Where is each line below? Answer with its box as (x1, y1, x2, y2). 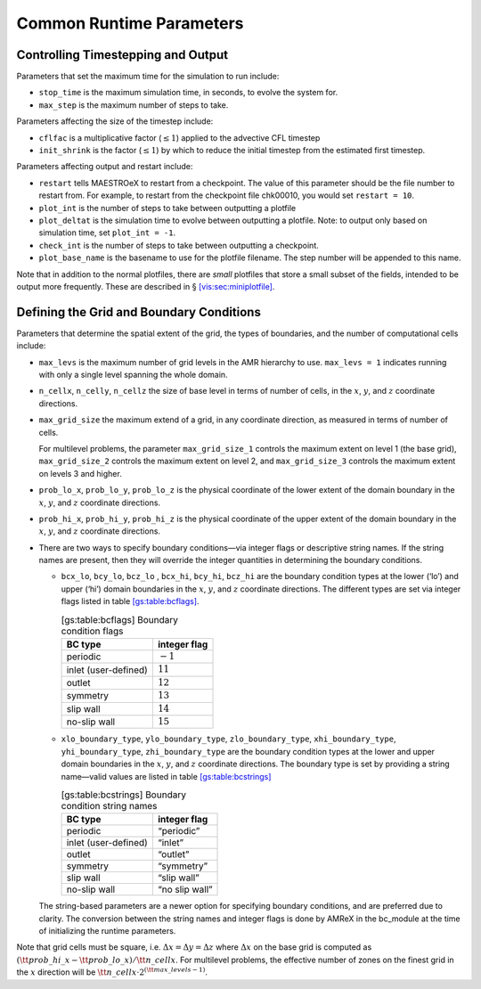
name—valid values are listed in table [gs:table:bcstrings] (61, 771, 272, 781)
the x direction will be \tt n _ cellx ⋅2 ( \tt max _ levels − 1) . (16, 966, 208, 977)
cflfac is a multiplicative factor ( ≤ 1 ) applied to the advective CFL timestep (38, 132, 321, 143)
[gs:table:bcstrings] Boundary (61, 789, 187, 801)
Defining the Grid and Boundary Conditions (16, 304, 262, 320)
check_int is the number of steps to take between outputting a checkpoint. (38, 240, 320, 250)
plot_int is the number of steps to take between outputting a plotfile (38, 202, 297, 213)
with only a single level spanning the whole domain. (38, 370, 228, 380)
